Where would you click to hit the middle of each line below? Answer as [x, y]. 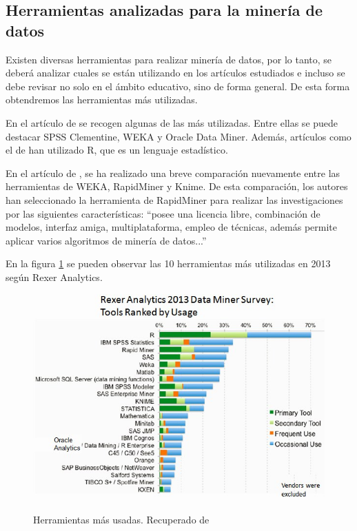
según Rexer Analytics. [54, 277]
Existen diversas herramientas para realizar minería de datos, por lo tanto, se [169, 59]
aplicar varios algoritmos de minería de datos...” [106, 240]
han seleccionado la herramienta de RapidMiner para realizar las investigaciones [174, 199]
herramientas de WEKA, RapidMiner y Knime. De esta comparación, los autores [177, 186]
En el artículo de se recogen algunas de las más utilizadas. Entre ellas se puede [172, 122]
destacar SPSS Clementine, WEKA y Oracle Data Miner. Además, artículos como [178, 136]
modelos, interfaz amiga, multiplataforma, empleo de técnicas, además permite [171, 227]
